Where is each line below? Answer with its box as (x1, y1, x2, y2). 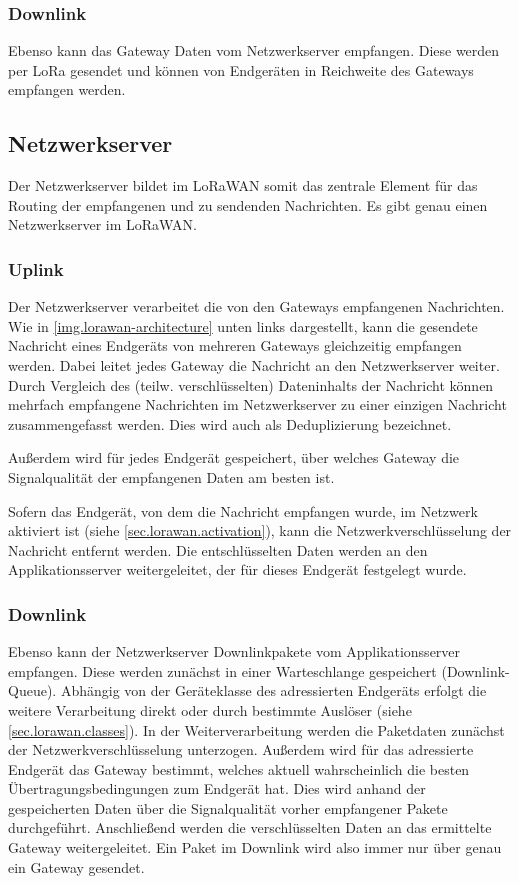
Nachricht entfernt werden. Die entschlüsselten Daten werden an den (8, 539, 428, 560)
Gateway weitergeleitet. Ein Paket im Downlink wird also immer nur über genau (8, 837, 502, 858)
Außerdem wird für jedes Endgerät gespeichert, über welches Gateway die (8, 447, 460, 468)
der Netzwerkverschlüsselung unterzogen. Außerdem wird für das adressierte (8, 739, 474, 760)
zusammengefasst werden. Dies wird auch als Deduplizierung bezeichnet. (8, 413, 452, 434)
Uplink (8, 256, 64, 281)
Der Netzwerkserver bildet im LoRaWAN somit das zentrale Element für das (8, 175, 478, 196)
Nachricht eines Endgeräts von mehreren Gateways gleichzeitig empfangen (8, 335, 462, 356)
